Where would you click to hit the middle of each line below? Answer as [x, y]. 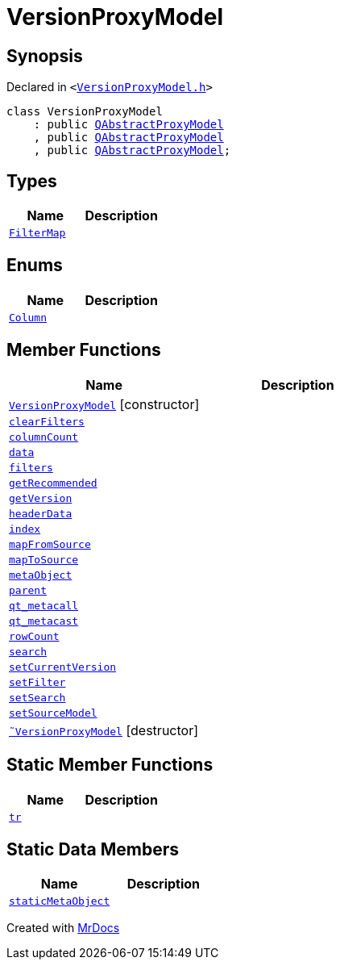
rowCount [34, 636]
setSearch [37, 697]
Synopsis [45, 56]
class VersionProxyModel [85, 112]
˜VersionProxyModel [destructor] [104, 730]
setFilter [37, 682]
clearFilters [47, 421]
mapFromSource [50, 544]
